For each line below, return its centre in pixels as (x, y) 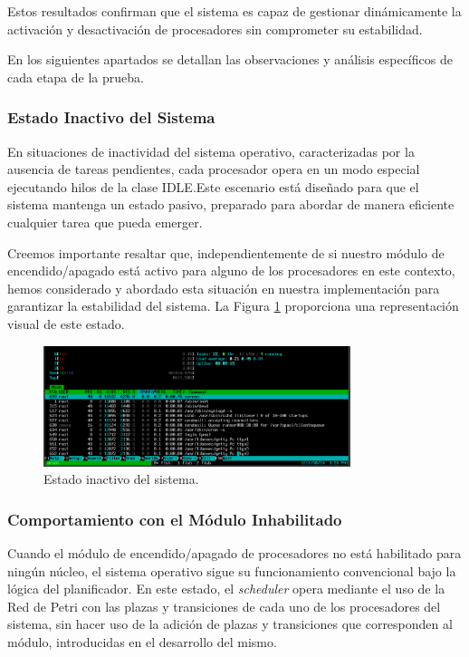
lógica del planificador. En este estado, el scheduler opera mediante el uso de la (226, 589)
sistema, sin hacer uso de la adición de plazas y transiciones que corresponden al (230, 624)
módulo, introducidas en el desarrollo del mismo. (142, 642)
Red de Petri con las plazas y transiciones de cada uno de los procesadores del (224, 606)
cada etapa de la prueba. (76, 77)
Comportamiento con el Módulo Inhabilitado (175, 519)
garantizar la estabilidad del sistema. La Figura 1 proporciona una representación (233, 306)
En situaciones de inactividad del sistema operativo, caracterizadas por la (211, 151)
